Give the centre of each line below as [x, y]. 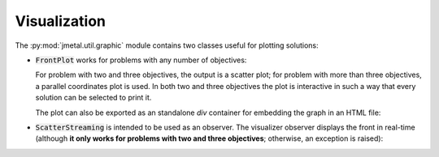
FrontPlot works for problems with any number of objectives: [141, 60]
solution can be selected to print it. [93, 98]
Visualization [60, 21]
